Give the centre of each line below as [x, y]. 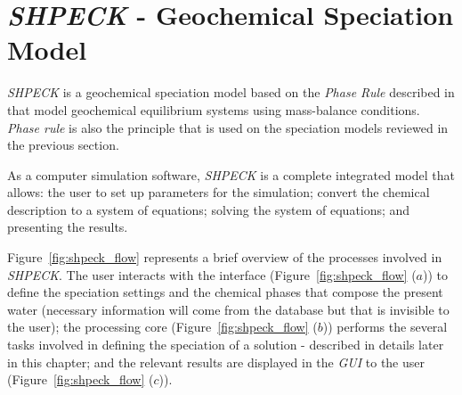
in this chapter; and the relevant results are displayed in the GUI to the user [216, 362]
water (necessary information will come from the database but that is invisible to [228, 309]
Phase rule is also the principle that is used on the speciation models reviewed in [228, 127]
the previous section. [63, 145]
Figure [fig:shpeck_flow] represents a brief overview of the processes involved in [225, 257]
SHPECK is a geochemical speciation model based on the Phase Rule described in [231, 92]
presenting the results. [68, 227]
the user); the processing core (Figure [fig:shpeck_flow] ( [162, 327]
